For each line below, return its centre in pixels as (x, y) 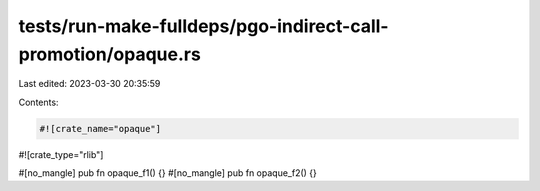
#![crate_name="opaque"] (100, 128)
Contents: (38, 102)
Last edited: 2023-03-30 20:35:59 (89, 84)
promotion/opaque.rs (110, 54)
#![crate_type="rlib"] (61, 154)
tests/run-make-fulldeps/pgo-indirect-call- (203, 26)
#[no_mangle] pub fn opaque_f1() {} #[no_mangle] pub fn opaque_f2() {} (167, 173)
